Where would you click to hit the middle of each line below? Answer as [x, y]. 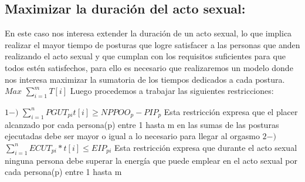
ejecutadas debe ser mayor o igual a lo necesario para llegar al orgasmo [132, 136]
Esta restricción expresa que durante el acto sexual [206, 147]
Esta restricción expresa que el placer [231, 111]
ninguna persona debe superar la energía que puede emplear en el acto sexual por [151, 160]
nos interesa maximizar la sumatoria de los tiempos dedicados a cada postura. [145, 79]
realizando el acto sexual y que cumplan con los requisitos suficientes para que [145, 56]
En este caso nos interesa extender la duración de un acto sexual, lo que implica [148, 33]
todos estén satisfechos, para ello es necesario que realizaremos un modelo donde [149, 67]
